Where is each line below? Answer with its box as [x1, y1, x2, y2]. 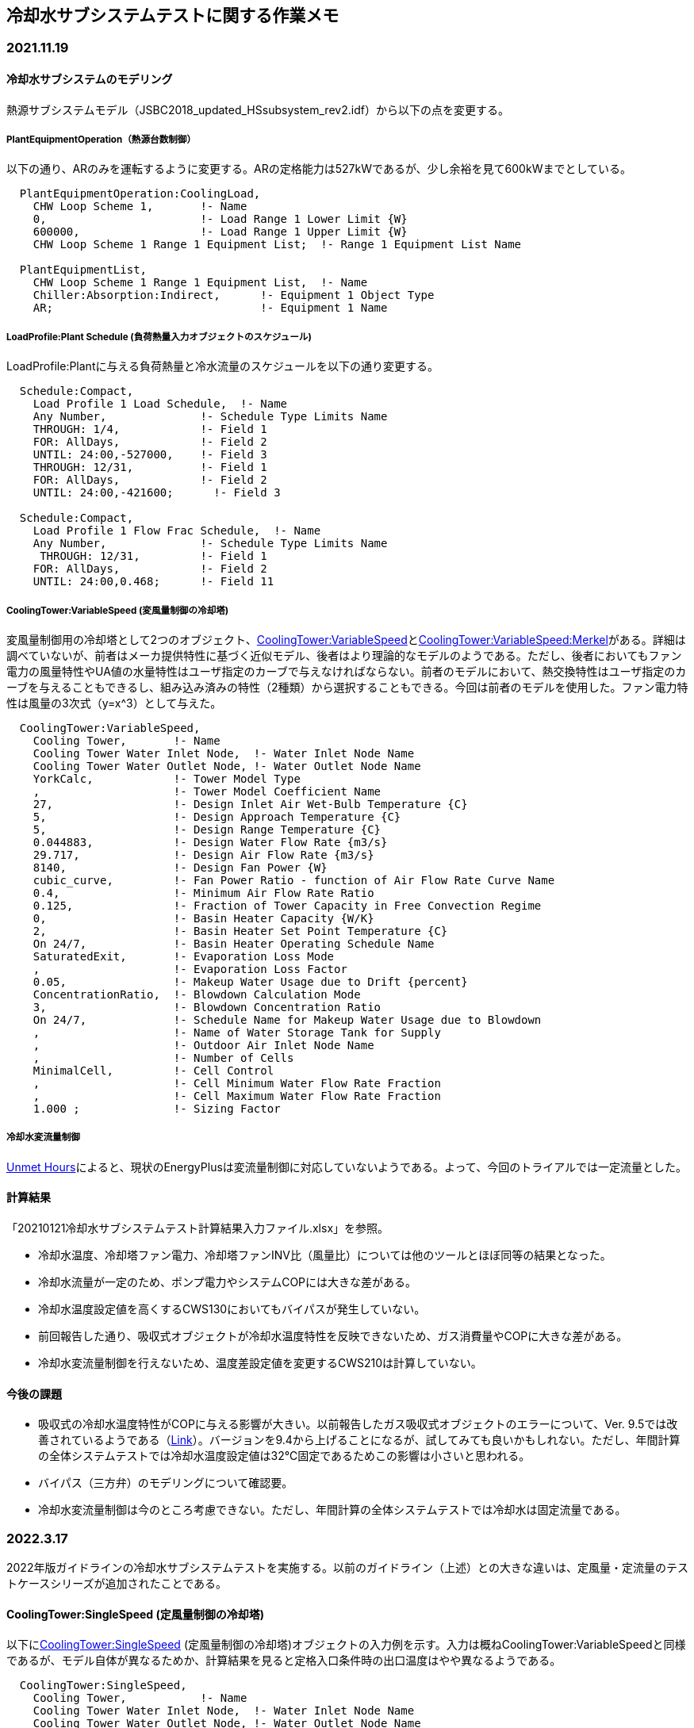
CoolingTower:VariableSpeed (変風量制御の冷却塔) [6, 604, 229, 616]
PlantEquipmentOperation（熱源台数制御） [6, 134, 197, 146]
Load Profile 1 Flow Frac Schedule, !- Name [33, 524, 321, 538]
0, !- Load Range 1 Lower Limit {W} [33, 213, 408, 226]
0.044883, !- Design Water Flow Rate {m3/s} [33, 835, 388, 849]
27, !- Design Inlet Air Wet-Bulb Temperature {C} [33, 797, 468, 810]
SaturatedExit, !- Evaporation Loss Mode [33, 949, 335, 963]
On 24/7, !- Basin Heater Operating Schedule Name [33, 937, 435, 950]
